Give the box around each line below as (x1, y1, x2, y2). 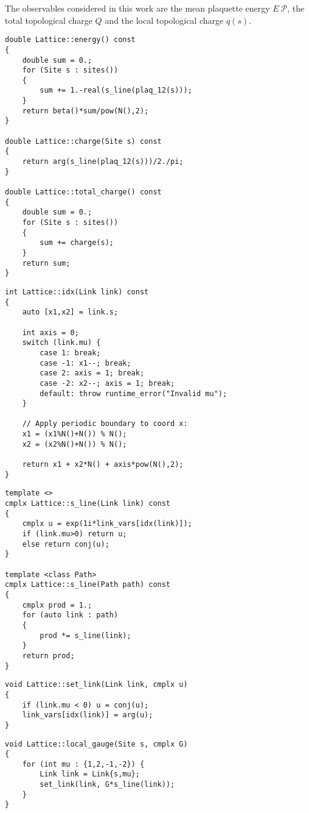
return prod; (22, 651, 75, 660)
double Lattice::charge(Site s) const (5, 137, 162, 146)
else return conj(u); (22, 539, 109, 549)
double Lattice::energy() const (5, 35, 136, 44)
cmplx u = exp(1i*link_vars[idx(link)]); (22, 519, 192, 528)
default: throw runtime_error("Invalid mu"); (40, 389, 227, 398)
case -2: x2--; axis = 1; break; (40, 378, 175, 388)
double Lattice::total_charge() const (5, 188, 162, 197)
